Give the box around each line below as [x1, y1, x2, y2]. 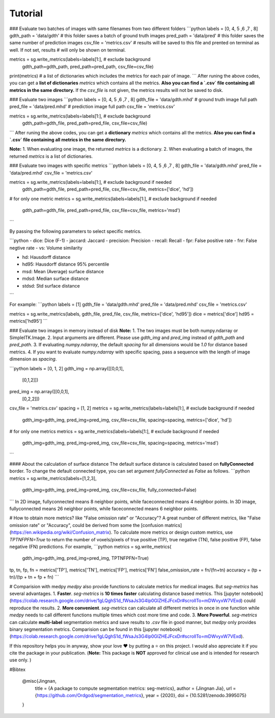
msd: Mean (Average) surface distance [22, 268, 104, 274]
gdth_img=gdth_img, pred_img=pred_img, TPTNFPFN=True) [22, 555, 149, 561]
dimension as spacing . [9, 356, 57, 362]
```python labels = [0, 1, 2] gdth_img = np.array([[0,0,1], [9, 365, 124, 371]
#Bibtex [9, 666, 25, 673]
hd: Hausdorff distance [22, 254, 71, 260]
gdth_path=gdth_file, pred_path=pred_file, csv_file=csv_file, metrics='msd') [22, 207, 180, 213]
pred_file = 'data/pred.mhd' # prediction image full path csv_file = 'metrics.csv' [9, 104, 175, 110]
